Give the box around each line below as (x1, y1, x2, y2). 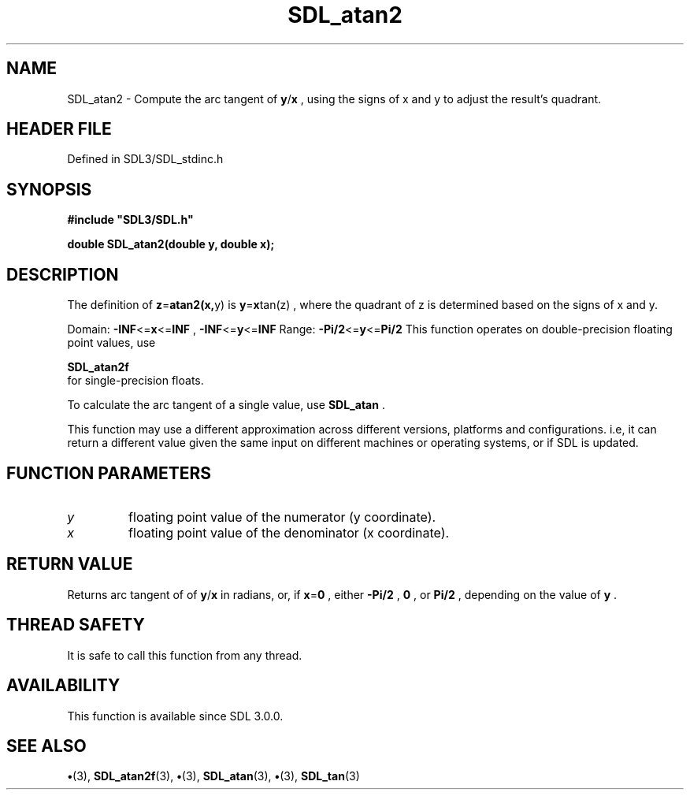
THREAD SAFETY (6, 615, 145, 635)
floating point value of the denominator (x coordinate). (128, 524, 450, 541)
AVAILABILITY (6, 675, 121, 696)
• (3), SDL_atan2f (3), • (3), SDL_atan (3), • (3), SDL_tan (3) (67, 769, 360, 783)
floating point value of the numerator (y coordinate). (128, 508, 436, 525)
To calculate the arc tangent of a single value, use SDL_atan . (67, 398, 385, 412)
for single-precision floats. (67, 374, 204, 388)
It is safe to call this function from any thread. (67, 648, 302, 662)
